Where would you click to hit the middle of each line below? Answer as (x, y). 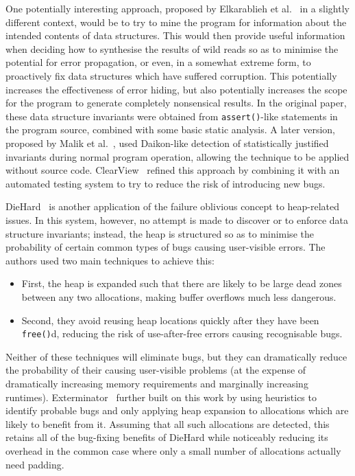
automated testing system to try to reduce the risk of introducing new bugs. (166, 183)
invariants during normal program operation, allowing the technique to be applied (177, 156)
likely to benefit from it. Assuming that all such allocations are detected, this (168, 423)
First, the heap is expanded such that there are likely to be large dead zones (182, 283)
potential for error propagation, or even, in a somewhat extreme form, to (158, 62)
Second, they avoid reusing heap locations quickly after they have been (170, 320)
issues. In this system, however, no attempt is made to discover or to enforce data (177, 219)
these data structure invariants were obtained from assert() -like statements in (172, 116)
